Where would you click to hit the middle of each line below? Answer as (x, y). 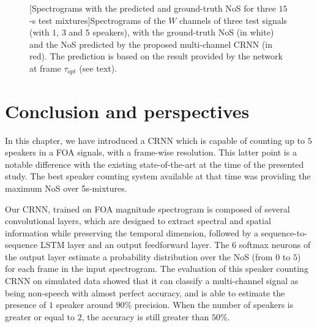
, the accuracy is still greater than (145, 316)
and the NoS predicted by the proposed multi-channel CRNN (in (151, 44)
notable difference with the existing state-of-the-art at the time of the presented (155, 164)
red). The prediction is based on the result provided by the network (156, 56)
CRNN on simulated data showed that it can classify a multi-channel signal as (152, 281)
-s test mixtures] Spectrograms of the (98, 20)
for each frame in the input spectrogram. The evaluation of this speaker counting (157, 269)
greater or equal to (40, 316)
